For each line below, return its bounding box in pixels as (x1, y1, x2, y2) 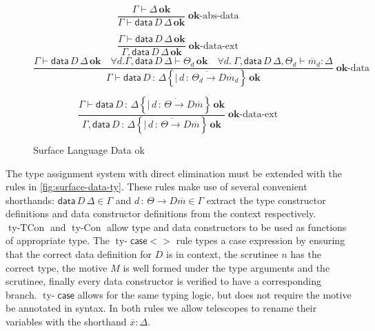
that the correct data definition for (6, 247, 152, 261)
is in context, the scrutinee (166, 247, 278, 261)
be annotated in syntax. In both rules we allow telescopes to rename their (6, 301, 317, 315)
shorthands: (6, 192, 54, 207)
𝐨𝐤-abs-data (188, 11, 239, 21)
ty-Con (72, 223, 101, 233)
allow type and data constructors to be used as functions (106, 219, 347, 234)
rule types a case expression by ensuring (176, 233, 345, 248)
